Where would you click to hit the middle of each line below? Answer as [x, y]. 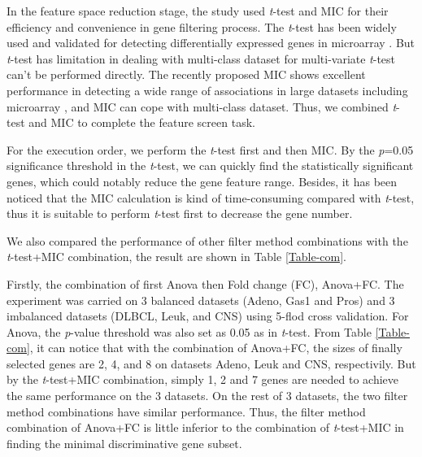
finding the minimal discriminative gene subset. [124, 443]
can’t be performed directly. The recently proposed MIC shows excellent [186, 74]
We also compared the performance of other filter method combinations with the [207, 240]
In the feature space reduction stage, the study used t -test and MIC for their [198, 11]
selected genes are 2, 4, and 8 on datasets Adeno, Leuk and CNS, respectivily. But [211, 363]
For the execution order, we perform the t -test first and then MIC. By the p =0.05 [210, 149]
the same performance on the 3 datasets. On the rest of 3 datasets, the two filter [207, 396]
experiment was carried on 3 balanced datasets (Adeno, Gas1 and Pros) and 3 [201, 300]
